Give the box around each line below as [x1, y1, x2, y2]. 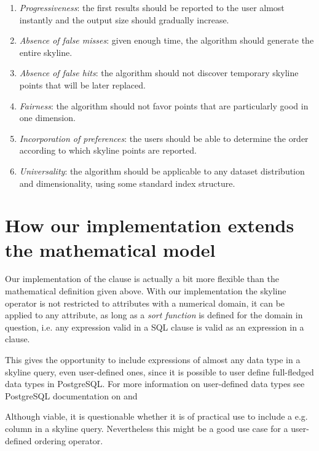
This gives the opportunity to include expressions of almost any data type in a [5, 353, 301, 366]
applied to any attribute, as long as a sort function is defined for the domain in [5, 308, 303, 321]
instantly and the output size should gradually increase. [19, 13, 229, 26]
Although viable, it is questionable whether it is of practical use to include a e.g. [5, 410, 308, 423]
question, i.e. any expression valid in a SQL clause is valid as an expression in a [5, 320, 304, 333]
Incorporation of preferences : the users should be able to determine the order [19, 131, 309, 144]
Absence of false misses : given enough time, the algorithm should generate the [19, 34, 314, 47]
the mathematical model [5, 237, 216, 262]
